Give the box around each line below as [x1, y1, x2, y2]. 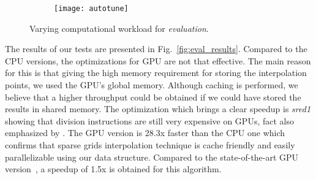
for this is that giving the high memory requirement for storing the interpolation [5, 66, 307, 79]
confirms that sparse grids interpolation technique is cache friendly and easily [5, 139, 295, 151]
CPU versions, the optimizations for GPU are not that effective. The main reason [5, 54, 311, 67]
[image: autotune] [54, 4, 129, 13]
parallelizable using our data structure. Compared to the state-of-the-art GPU [5, 150, 299, 163]
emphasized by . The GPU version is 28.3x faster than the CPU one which [5, 126, 285, 139]
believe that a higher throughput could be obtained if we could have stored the [5, 90, 301, 103]
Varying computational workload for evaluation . [29, 21, 209, 34]
